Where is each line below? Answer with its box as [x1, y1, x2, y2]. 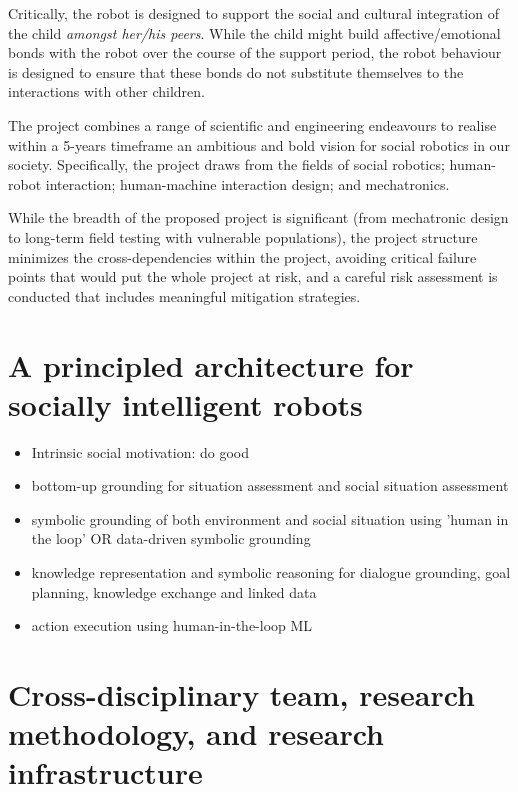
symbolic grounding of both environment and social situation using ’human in [31, 508, 509, 529]
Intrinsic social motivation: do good [31, 441, 250, 462]
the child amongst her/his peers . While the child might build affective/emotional [8, 22, 501, 43]
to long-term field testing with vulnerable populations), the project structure [8, 226, 478, 247]
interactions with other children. [8, 81, 205, 102]
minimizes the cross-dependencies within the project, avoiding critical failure [8, 246, 477, 267]
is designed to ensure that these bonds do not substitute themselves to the [8, 61, 464, 82]
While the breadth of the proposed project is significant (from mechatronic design [8, 207, 509, 228]
